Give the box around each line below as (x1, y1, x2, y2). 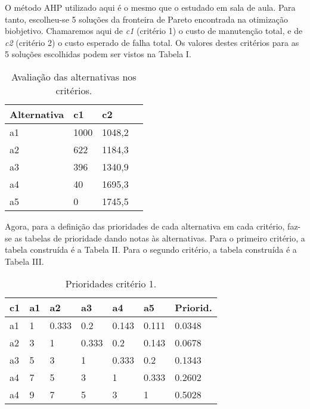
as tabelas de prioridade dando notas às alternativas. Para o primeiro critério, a (14, 231, 305, 244)
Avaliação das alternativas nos (11, 69, 137, 83)
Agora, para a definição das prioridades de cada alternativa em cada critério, (5, 219, 285, 232)
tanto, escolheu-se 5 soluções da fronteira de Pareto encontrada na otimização (5, 13, 289, 25)
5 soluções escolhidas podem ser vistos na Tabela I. (5, 48, 191, 60)
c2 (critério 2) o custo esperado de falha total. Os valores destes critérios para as (5, 36, 299, 48)
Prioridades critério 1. (65, 277, 157, 291)
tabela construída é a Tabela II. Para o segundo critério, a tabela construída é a (5, 243, 297, 256)
